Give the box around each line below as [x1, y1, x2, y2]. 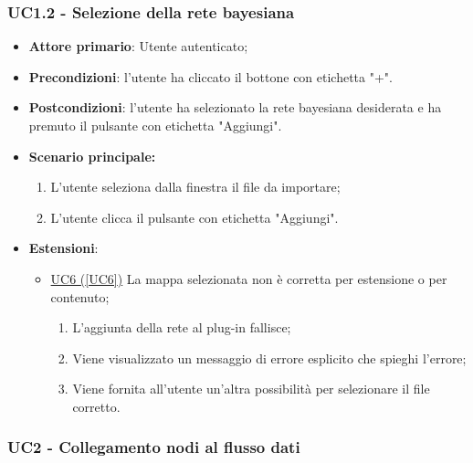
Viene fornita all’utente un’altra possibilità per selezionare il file [72, 379, 430, 398]
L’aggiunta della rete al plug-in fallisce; [72, 318, 291, 337]
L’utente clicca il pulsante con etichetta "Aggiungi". [50, 207, 339, 226]
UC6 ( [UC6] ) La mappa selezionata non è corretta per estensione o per [50, 268, 447, 288]
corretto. [72, 396, 121, 416]
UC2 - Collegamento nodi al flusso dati [7, 436, 300, 458]
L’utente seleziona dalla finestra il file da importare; [50, 177, 341, 196]
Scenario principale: [28, 146, 156, 165]
